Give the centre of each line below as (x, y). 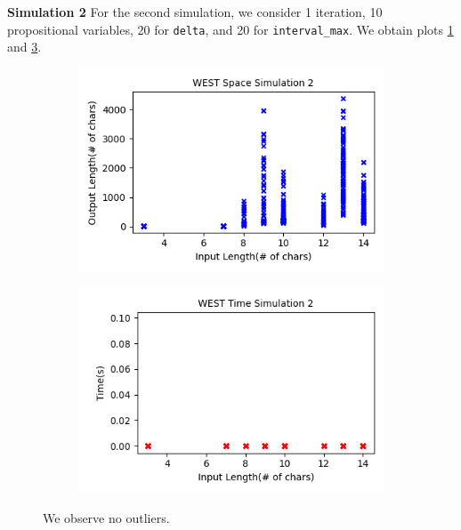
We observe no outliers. (106, 517)
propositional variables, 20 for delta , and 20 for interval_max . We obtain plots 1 (230, 29)
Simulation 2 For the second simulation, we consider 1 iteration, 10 (195, 12)
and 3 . (24, 47)
